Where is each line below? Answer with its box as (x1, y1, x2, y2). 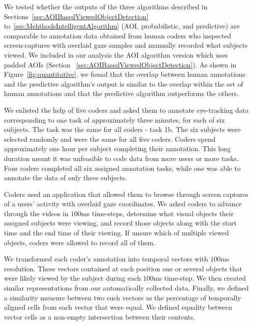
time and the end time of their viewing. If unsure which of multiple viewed (4, 227, 229, 238)
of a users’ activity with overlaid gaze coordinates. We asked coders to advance (4, 198, 242, 209)
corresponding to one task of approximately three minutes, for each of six (4, 114, 225, 125)
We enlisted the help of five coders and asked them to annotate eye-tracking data (4, 104, 249, 115)
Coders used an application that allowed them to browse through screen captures (4, 189, 249, 199)
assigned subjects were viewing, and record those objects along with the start (4, 218, 237, 228)
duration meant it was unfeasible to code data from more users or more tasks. (4, 153, 239, 163)
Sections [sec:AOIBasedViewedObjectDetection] (4, 11, 149, 21)
